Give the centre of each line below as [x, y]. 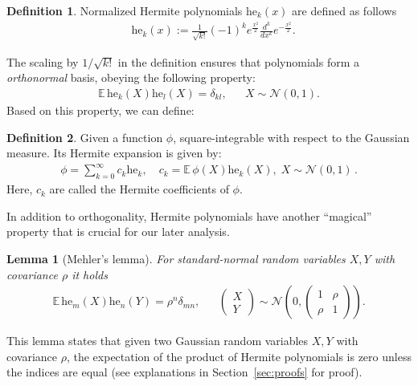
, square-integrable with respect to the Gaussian [291, 137]
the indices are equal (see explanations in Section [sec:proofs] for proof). [184, 372]
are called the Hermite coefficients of [139, 189]
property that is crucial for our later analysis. [118, 232]
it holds [90, 274]
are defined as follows [344, 10]
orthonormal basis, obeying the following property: [131, 77]
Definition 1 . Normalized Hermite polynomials [125, 10]
